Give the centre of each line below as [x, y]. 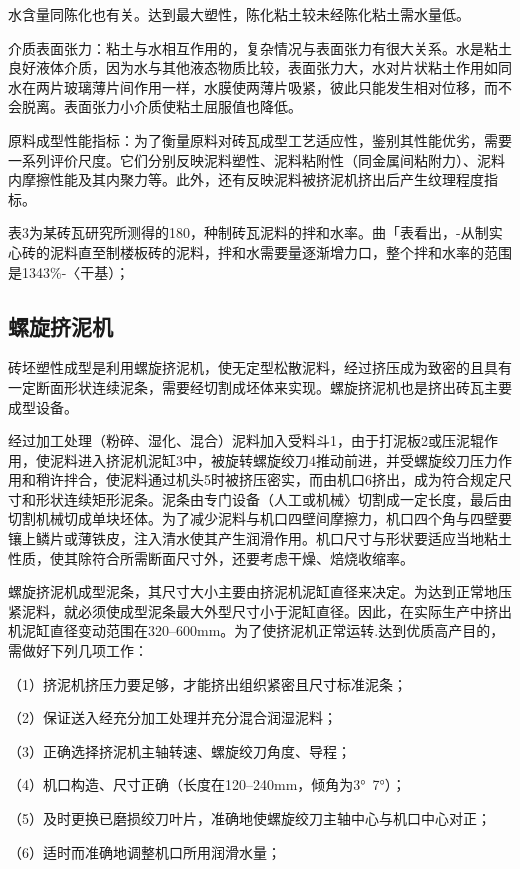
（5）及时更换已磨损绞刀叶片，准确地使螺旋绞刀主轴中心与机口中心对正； [249, 818]
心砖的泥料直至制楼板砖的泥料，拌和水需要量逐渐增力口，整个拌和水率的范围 [260, 251]
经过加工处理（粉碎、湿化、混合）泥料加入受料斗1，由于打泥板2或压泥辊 [246, 440]
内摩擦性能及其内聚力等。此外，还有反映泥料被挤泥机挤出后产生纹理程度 [246, 179]
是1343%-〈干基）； [69, 271]
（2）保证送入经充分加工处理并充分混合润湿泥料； [172, 717]
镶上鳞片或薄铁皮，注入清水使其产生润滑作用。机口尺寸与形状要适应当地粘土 [260, 538]
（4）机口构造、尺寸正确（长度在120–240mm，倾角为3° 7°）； [207, 784]
